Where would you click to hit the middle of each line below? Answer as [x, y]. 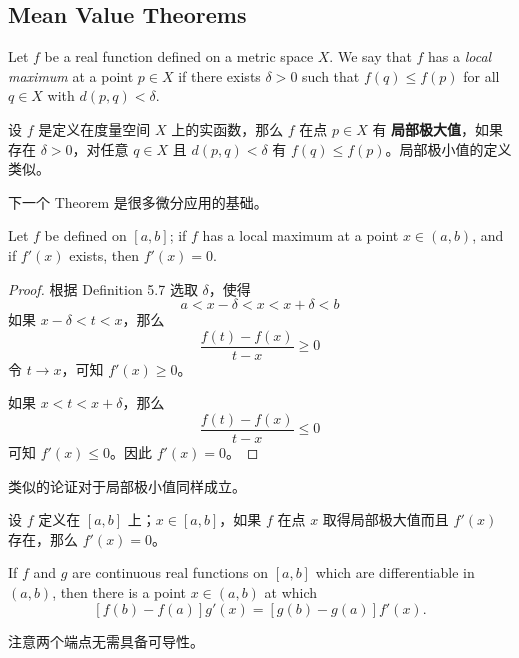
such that [331, 75]
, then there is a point [119, 592]
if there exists [219, 75]
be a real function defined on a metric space [179, 56]
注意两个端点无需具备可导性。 [106, 640]
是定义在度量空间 [94, 128]
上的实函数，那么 [227, 128]
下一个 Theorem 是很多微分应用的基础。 [138, 201]
